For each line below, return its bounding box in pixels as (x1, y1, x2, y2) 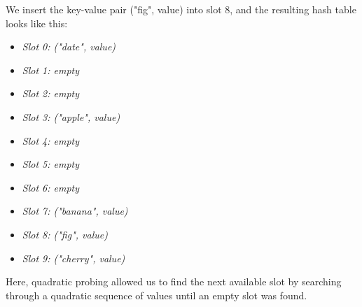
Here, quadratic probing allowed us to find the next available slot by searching (6, 274, 342, 289)
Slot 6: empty (22, 180, 80, 194)
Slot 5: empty (22, 157, 80, 171)
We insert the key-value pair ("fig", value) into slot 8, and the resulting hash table (6, 2, 356, 16)
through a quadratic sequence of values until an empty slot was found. (6, 287, 307, 302)
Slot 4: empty (22, 133, 80, 148)
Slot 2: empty (22, 86, 80, 101)
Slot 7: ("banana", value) (22, 204, 128, 218)
